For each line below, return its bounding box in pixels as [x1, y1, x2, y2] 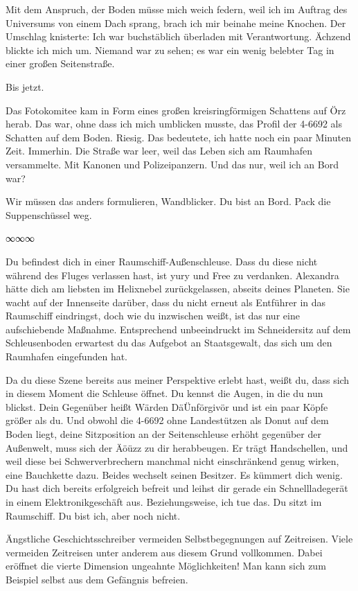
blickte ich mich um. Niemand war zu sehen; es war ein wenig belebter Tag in [6, 42, 334, 57]
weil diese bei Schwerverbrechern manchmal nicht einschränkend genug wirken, [6, 454, 339, 468]
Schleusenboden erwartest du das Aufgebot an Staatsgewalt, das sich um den [6, 335, 332, 350]
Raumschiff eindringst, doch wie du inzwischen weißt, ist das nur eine [6, 308, 300, 323]
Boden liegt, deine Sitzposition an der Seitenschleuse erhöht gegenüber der [6, 427, 321, 441]
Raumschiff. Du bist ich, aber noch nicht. [6, 508, 181, 522]
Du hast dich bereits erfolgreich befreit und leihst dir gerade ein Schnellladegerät [6, 481, 348, 495]
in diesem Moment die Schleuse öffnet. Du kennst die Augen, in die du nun [6, 386, 323, 400]
